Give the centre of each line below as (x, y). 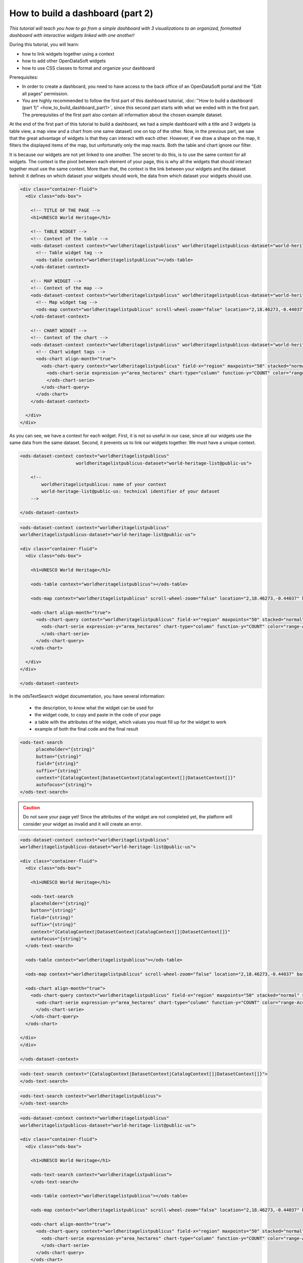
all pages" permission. (45, 93)
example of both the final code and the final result (86, 729)
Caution (32, 807)
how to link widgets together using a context (68, 54)
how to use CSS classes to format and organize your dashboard (88, 68)
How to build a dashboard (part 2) (81, 13)
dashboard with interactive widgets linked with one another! (72, 35)
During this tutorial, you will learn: (44, 44)
